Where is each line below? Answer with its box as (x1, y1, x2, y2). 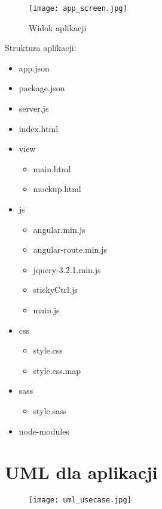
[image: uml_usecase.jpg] (29, 496, 132, 505)
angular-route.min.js (33, 243, 108, 256)
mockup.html (33, 182, 81, 195)
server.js (19, 102, 49, 115)
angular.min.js (33, 223, 85, 235)
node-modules (19, 424, 69, 437)
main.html (33, 162, 71, 175)
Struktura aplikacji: (5, 41, 77, 54)
